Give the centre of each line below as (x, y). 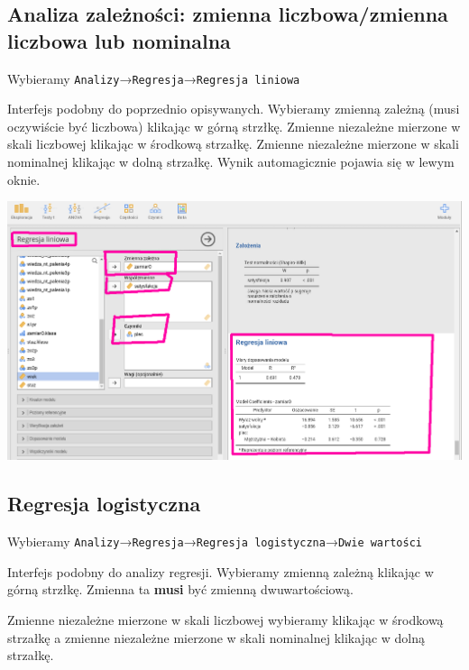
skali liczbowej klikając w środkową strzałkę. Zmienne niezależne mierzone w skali (233, 144)
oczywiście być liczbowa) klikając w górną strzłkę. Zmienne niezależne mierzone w (234, 126)
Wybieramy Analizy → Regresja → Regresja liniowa (154, 78)
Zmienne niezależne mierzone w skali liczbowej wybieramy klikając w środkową (225, 620)
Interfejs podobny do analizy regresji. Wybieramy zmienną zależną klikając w (221, 571)
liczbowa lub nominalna (119, 40)
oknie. (24, 179)
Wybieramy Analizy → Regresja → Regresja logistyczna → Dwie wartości (215, 542)
